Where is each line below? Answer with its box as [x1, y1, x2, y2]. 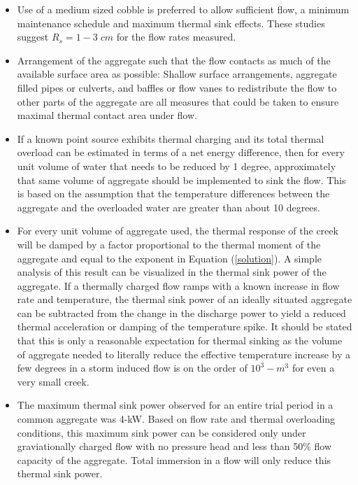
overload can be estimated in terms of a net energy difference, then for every [17, 145, 345, 160]
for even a [292, 360, 335, 375]
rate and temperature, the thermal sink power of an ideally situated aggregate [17, 292, 352, 307]
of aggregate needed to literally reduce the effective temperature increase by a [17, 346, 351, 361]
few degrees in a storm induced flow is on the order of [17, 360, 248, 375]
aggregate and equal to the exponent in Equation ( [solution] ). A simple [17, 251, 322, 265]
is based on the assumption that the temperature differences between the [17, 186, 330, 201]
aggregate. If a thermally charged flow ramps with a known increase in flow [17, 278, 340, 293]
